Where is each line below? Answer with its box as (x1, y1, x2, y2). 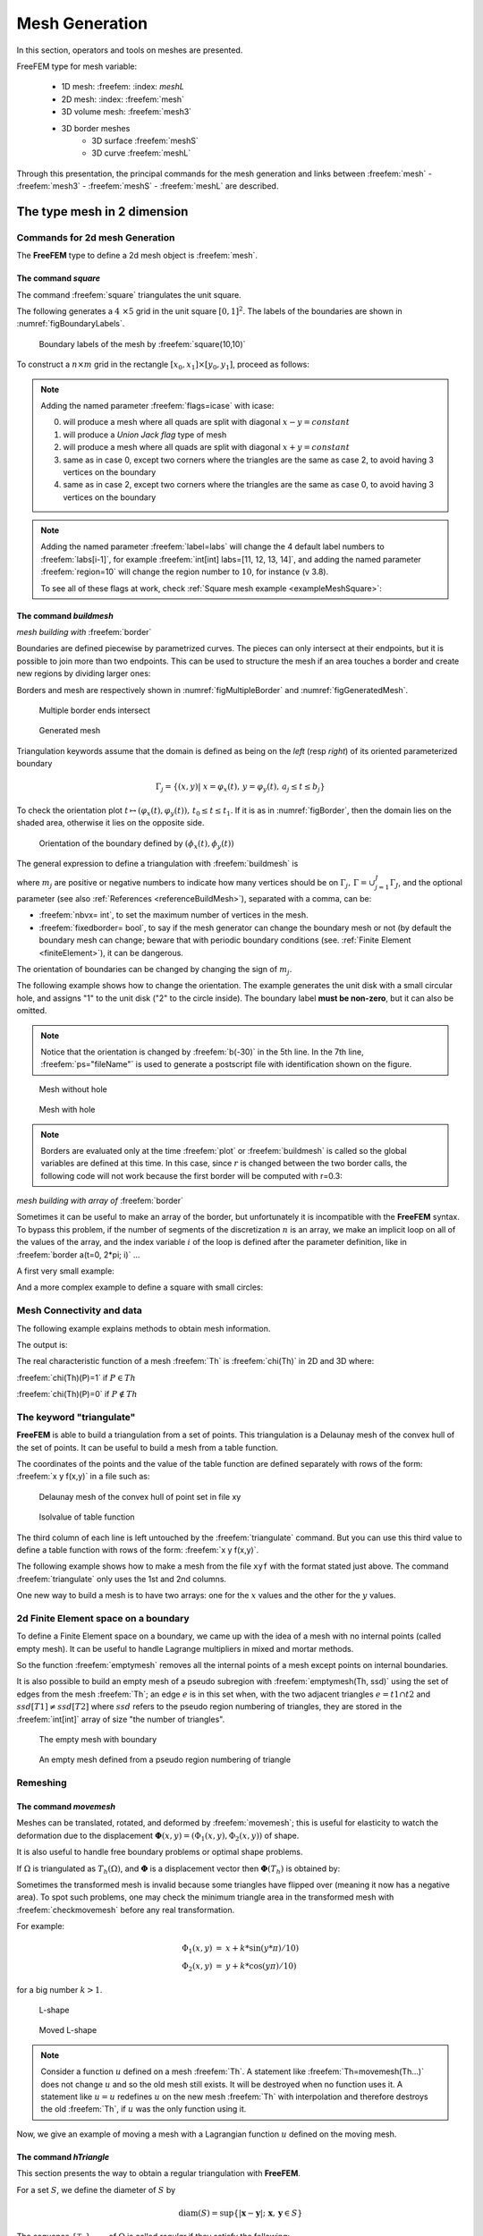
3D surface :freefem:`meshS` (91, 135, 199, 146)
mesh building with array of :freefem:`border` (16, 1195, 183, 1207)
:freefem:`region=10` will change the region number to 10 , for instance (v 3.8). (40, 566, 329, 577)
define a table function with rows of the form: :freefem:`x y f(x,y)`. (16, 1545, 259, 1555)
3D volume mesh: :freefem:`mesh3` (61, 106, 192, 117)
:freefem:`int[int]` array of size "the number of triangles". (16, 1714, 225, 1724)
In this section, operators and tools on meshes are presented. (16, 45, 243, 55)
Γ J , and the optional (389, 877, 462, 890)
